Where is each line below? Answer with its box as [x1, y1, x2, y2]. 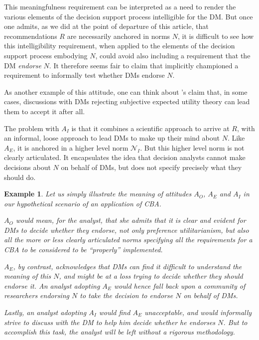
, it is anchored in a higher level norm [13, 142, 129, 153]
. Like [227, 133, 245, 143]
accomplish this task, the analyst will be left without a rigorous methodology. [4, 327, 235, 337]
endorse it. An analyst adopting [4, 280, 100, 291]
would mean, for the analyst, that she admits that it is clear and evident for [15, 215, 246, 225]
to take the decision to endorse [80, 290, 173, 301]
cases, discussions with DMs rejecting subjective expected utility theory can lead [4, 96, 250, 107]
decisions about [4, 162, 51, 172]
